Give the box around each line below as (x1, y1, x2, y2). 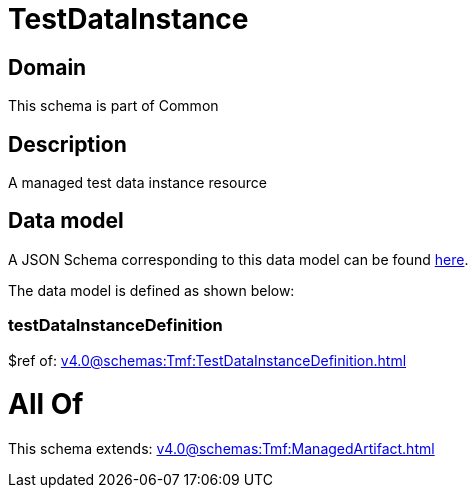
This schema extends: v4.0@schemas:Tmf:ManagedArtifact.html (8, 440, 435, 458)
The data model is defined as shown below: (8, 281, 295, 299)
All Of (8, 387, 84, 422)
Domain (8, 54, 87, 80)
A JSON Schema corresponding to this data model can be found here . (8, 250, 469, 268)
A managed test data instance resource (8, 174, 267, 192)
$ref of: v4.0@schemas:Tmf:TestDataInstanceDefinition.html (8, 351, 407, 369)
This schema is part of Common (8, 97, 219, 115)
